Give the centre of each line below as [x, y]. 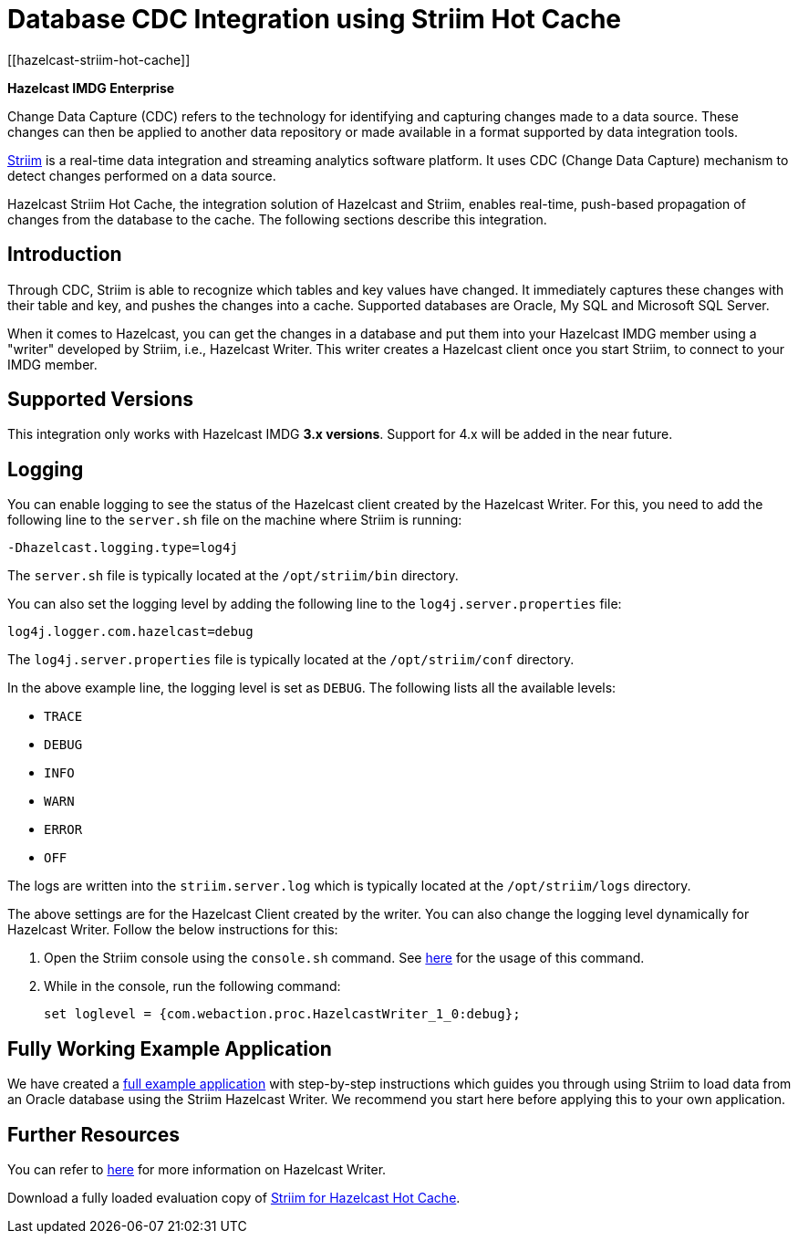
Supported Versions [100, 400]
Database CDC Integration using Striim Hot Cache [315, 19]
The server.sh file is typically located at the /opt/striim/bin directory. [233, 576]
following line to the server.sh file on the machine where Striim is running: [235, 520]
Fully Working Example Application [170, 1048]
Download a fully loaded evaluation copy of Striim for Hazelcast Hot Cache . [234, 1197]
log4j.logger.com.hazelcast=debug [130, 632]
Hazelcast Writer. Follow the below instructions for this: [173, 930]
